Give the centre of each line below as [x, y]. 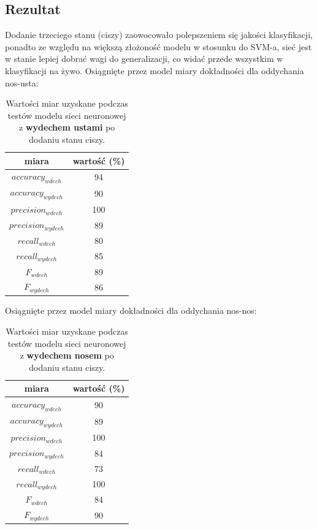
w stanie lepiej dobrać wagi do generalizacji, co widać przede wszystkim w [144, 59]
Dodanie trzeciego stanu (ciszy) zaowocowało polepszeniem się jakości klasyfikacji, [159, 35]
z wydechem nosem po [67, 355]
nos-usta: [22, 82]
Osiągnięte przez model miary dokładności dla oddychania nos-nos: [131, 310]
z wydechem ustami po [67, 127]
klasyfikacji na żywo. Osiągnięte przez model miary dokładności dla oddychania [155, 70]
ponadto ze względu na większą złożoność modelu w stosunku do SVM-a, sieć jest [158, 46]
